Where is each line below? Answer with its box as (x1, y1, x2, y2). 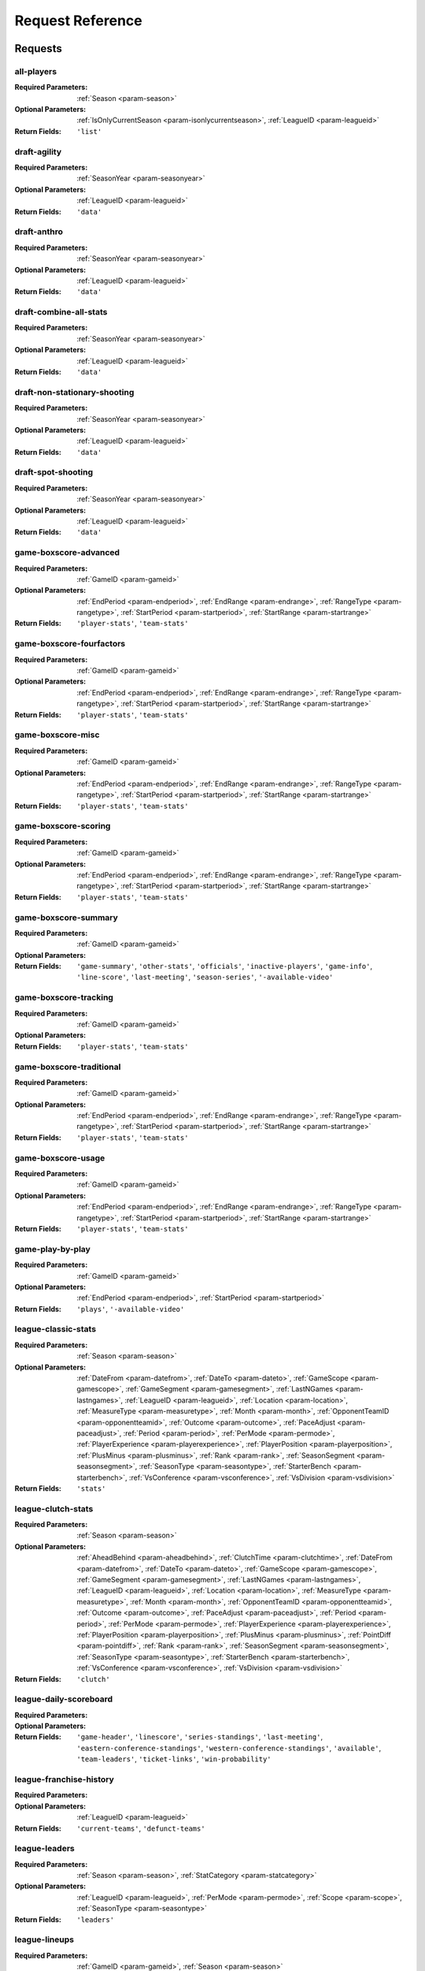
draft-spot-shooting (14, 467, 94, 478)
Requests (14, 42, 62, 55)
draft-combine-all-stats (14, 307, 108, 318)
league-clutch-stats (14, 1503, 94, 1514)
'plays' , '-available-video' (76, 1304, 185, 1313)
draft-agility (14, 146, 62, 157)
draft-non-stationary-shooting (14, 386, 135, 397)
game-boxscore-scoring (14, 821, 111, 832)
